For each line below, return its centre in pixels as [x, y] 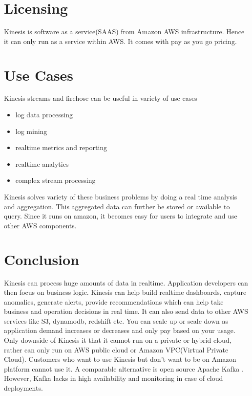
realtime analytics [42, 164]
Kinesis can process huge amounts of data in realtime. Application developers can [126, 282]
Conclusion [42, 259]
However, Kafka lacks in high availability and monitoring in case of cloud [114, 378]
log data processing [44, 115]
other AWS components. [40, 225]
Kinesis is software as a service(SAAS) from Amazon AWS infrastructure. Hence [124, 32]
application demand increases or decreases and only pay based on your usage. [120, 330]
